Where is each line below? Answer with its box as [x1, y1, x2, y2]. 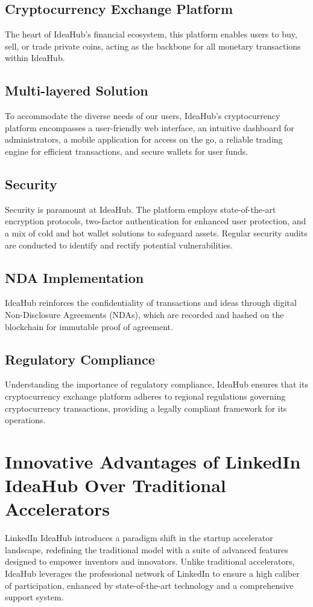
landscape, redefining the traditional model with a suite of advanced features [5, 543, 288, 556]
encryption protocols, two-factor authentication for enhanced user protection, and [5, 215, 306, 227]
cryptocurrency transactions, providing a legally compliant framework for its [5, 401, 287, 414]
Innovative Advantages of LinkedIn [5, 449, 301, 473]
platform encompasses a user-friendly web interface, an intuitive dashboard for [5, 121, 294, 134]
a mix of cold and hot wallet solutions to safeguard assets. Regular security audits [5, 226, 308, 239]
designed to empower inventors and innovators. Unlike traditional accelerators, [5, 555, 295, 568]
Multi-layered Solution [5, 81, 148, 100]
